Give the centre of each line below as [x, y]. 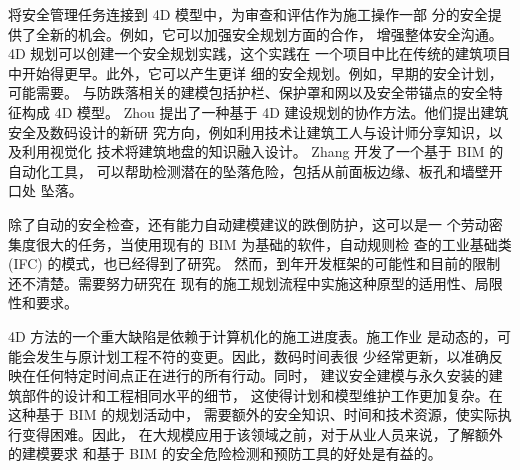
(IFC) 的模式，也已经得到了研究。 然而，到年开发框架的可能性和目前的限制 [254, 263]
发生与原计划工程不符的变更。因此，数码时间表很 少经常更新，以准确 [262, 355]
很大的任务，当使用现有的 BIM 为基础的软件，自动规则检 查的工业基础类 [273, 243]
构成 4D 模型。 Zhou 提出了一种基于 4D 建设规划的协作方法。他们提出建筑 [265, 111]
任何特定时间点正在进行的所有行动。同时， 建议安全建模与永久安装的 [262, 375]
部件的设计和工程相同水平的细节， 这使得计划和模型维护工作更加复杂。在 [262, 394]
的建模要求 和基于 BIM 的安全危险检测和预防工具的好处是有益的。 [225, 453]
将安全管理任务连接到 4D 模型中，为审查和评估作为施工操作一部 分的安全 [248, 14]
